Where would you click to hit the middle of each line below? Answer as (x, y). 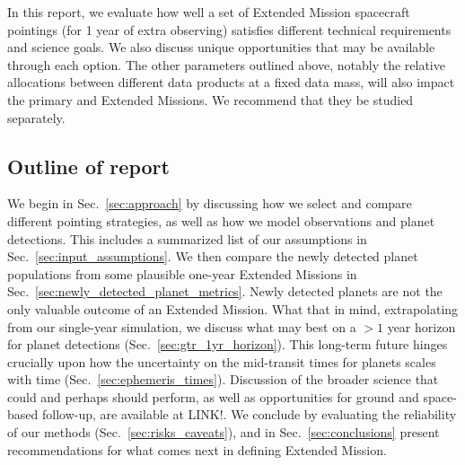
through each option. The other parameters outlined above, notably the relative (226, 64)
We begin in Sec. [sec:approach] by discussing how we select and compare (210, 203)
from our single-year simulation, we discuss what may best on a (182, 326)
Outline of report (88, 166)
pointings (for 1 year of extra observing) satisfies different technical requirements (229, 29)
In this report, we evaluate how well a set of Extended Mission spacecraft (209, 12)
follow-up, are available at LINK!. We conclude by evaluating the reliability (249, 414)
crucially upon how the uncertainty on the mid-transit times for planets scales (222, 361)
